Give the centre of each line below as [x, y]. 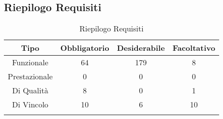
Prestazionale [30, 76]
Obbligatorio [85, 48]
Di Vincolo [30, 104]
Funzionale [30, 62]
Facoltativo [194, 48]
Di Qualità [30, 90]
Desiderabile [141, 48]
